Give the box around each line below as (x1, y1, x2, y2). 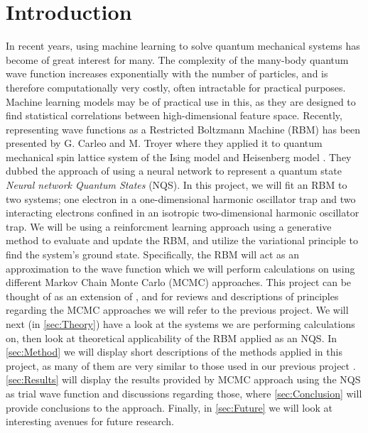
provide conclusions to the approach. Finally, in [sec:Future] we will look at (6, 400, 333, 415)
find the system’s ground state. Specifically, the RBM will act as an (6, 247, 300, 262)
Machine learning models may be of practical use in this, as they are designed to (6, 94, 356, 109)
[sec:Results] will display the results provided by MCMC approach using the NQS (6, 372, 361, 387)
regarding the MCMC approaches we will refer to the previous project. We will (6, 302, 349, 317)
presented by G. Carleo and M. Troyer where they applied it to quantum (6, 136, 323, 150)
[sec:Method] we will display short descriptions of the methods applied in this (6, 344, 342, 359)
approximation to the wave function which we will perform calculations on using (6, 261, 355, 275)
